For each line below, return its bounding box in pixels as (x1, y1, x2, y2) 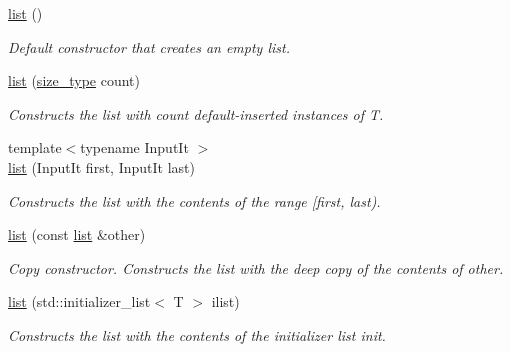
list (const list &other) (8, 224, 146, 245)
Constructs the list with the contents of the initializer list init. (8, 324, 386, 345)
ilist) (211, 291, 240, 312)
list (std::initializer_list (8, 291, 151, 312)
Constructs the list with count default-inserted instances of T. (8, 103, 384, 124)
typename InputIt (80, 137, 189, 158)
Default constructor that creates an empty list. (8, 36, 290, 57)
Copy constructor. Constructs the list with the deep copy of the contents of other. (8, 257, 504, 278)
